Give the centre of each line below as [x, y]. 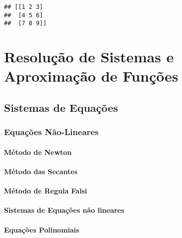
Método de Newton [38, 152]
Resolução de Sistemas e [89, 57]
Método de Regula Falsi [46, 191]
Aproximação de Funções [91, 76]
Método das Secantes [41, 171]
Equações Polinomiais [42, 229]
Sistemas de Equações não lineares [64, 210]
